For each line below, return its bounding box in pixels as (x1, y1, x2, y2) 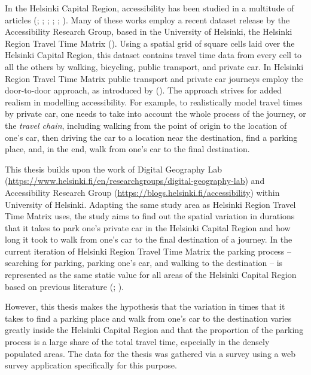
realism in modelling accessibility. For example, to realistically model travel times (5, 95, 303, 108)
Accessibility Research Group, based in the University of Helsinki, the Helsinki (5, 25, 292, 38)
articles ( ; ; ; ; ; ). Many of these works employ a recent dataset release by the (5, 13, 290, 26)
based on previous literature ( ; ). (5, 280, 124, 292)
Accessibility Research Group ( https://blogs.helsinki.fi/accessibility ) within (5, 186, 280, 198)
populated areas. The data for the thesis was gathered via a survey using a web (5, 347, 295, 359)
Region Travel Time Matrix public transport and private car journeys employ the (5, 72, 303, 84)
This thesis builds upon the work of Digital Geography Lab (5, 162, 222, 175)
